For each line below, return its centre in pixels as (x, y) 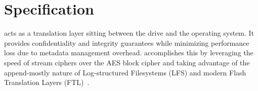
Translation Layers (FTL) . (47, 82)
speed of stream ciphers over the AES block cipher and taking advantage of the (127, 62)
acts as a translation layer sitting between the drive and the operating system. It (129, 33)
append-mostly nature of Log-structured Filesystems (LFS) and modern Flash (125, 72)
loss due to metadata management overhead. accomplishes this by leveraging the (129, 53)
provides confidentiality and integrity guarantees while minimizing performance (127, 42)
